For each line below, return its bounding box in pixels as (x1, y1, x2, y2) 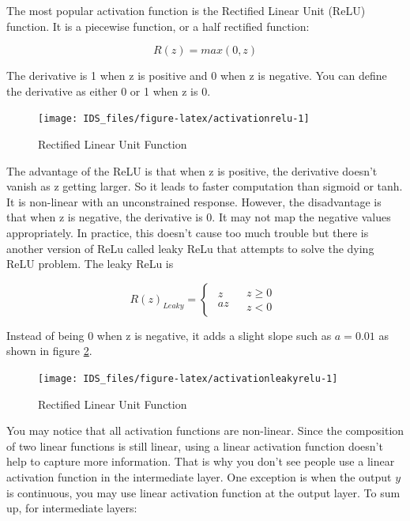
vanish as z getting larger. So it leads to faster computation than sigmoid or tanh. (6, 178, 403, 194)
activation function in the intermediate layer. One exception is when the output (6, 469, 392, 485)
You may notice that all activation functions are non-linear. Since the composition (6, 422, 404, 439)
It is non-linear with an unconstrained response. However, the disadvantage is (6, 193, 382, 210)
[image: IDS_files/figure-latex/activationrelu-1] (38, 113, 310, 125)
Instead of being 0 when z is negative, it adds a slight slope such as (6, 327, 332, 343)
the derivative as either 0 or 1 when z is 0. (6, 82, 211, 99)
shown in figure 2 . (6, 342, 92, 359)
